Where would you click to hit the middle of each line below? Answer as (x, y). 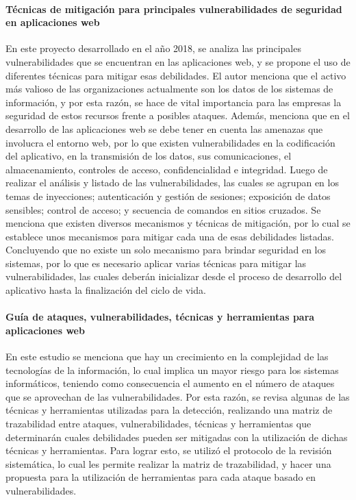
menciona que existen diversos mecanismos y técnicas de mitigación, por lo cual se (178, 223)
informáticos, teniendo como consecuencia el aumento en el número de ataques (170, 383)
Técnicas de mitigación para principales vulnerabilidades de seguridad (174, 9)
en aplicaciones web (53, 22)
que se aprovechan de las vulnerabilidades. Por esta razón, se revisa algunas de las (178, 396)
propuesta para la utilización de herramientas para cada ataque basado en (161, 477)
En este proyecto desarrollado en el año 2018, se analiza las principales (153, 48)
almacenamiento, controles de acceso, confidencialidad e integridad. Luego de (167, 169)
